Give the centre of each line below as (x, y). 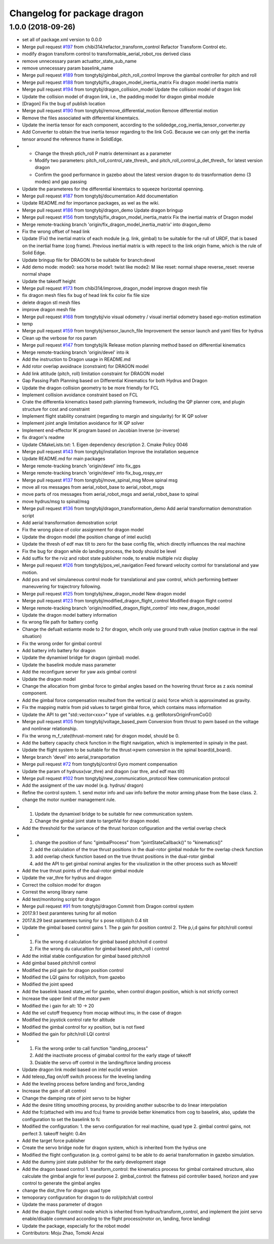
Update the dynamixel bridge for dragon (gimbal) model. (81, 658)
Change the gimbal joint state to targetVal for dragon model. (97, 821)
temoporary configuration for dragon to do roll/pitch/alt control (88, 1197)
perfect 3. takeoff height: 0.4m (54, 1133)
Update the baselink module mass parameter (69, 664)
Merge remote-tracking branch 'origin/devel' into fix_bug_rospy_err (92, 473)
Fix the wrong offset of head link (56, 231)
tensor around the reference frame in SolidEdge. (73, 139)
